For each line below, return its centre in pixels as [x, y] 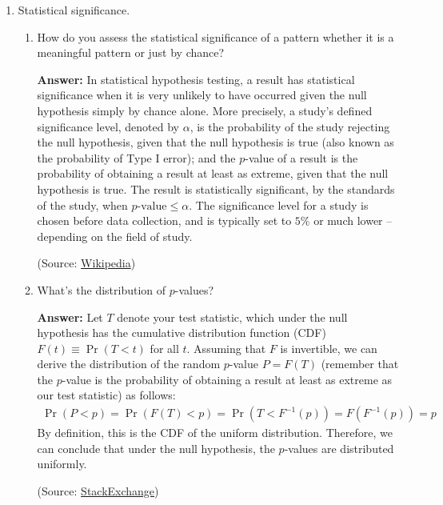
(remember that [360, 364]
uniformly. [62, 464]
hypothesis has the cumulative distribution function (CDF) [182, 333]
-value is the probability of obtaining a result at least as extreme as [227, 379]
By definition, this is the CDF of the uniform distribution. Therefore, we [215, 433]
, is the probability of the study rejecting [290, 126]
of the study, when [82, 204]
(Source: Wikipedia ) [86, 263]
